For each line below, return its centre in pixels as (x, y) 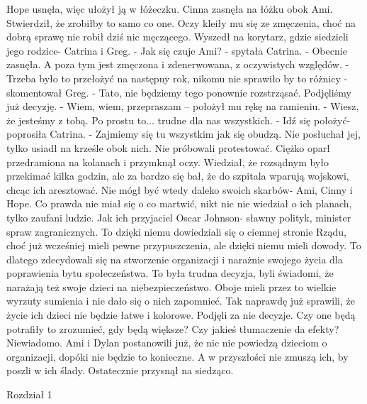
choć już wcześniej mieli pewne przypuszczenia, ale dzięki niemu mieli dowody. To (184, 245)
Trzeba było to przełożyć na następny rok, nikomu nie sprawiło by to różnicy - (177, 78)
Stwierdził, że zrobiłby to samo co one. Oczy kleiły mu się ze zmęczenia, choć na (181, 22)
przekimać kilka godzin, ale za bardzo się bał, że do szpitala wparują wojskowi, (178, 176)
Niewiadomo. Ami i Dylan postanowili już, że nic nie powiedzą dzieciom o (167, 343)
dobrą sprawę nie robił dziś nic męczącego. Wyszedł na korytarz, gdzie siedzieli (177, 37)
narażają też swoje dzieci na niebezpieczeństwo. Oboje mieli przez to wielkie (171, 286)
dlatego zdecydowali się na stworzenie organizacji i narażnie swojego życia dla (175, 259)
